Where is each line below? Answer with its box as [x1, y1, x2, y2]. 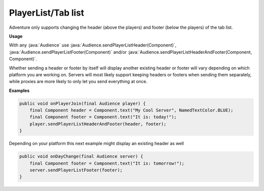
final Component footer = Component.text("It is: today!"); [29, 114, 177, 120]
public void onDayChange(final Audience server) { [19, 154, 144, 159]
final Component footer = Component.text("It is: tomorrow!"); [29, 160, 185, 166]
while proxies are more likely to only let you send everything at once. [9, 79, 148, 85]
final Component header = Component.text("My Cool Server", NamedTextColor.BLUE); [29, 107, 234, 113]
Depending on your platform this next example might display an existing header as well [9, 141, 184, 147]
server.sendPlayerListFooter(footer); [29, 167, 123, 173]
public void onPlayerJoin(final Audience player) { [19, 101, 146, 106]
